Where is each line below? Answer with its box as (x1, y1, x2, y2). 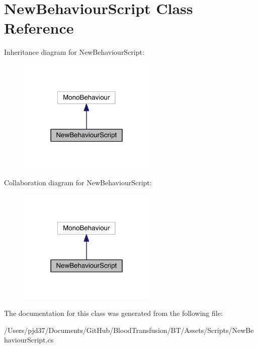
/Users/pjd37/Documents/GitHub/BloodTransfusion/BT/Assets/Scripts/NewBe (4, 324, 254, 335)
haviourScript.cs (4, 334, 54, 345)
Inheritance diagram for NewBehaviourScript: (4, 47, 144, 57)
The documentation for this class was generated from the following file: (4, 308, 223, 318)
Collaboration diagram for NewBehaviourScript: (4, 177, 152, 188)
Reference (4, 18, 74, 38)
